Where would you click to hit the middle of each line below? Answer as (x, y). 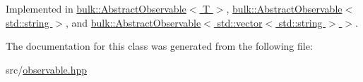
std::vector (240, 22)
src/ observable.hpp (46, 69)
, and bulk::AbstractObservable (133, 22)
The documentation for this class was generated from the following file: (159, 46)
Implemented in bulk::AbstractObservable (96, 8)
